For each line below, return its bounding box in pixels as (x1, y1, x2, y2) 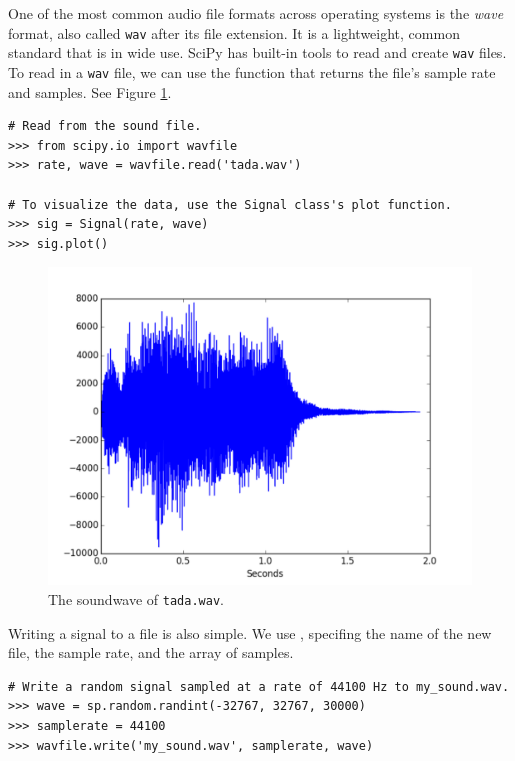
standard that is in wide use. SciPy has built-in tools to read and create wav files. (8, 42, 507, 63)
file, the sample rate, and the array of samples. (8, 642, 294, 663)
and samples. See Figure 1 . (8, 81, 172, 102)
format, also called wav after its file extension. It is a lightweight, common (8, 22, 460, 43)
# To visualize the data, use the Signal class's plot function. (8, 197, 452, 212)
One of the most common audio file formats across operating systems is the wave (8, 3, 504, 23)
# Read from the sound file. (8, 119, 202, 134)
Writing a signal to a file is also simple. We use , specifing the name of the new (8, 622, 492, 643)
